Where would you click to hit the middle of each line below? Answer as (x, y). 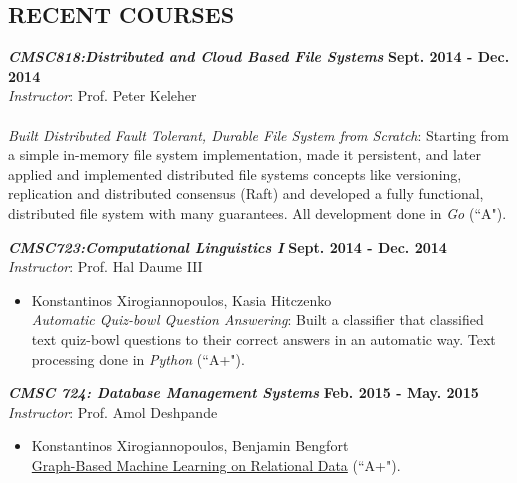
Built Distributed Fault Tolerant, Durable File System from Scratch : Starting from (258, 134)
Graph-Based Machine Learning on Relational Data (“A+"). (216, 464)
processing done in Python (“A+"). (138, 358)
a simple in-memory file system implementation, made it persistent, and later (244, 154)
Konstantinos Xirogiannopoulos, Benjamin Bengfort (190, 445)
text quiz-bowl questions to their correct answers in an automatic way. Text (263, 338)
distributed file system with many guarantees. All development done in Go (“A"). (257, 212)
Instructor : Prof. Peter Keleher (102, 95)
